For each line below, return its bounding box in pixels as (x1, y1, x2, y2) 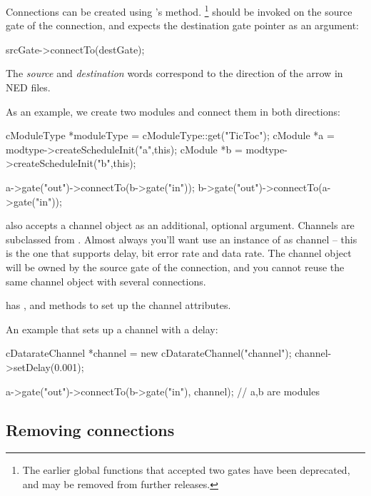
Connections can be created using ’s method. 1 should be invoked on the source (6, 2, 352, 19)
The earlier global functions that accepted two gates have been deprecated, (22, 462, 350, 477)
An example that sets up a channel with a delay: (6, 321, 218, 336)
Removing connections (6, 418, 175, 440)
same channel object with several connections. (6, 273, 206, 288)
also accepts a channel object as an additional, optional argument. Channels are (6, 218, 355, 233)
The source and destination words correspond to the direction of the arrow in (6, 66, 343, 81)
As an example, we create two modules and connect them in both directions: (6, 103, 340, 118)
